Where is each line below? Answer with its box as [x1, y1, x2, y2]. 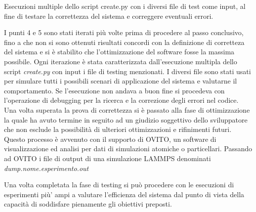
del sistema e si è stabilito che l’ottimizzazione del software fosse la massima [4, 46, 235, 57]
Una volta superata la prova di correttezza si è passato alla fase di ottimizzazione [4, 104, 250, 115]
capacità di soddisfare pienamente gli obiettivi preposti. [4, 199, 172, 209]
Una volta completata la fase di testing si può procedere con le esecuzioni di [4, 179, 234, 190]
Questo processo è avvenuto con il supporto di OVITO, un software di [4, 133, 216, 144]
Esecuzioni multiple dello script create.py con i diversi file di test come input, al [4, 1, 246, 11]
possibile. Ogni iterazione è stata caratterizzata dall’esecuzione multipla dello [4, 56, 237, 66]
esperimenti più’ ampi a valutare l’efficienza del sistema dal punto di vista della [4, 189, 245, 199]
